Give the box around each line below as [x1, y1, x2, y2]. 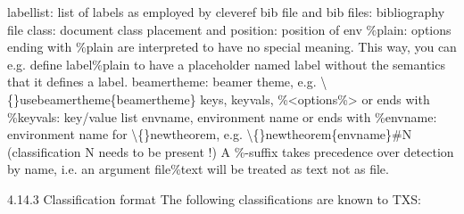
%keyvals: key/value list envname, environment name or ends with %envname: [7, 107, 437, 126]
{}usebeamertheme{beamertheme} [7, 89, 196, 108]
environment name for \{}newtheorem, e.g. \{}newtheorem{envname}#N [7, 125, 412, 144]
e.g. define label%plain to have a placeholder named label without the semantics [7, 54, 445, 73]
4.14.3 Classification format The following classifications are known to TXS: [7, 189, 422, 208]
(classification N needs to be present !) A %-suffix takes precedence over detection [7, 142, 454, 160]
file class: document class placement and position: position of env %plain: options [7, 20, 452, 38]
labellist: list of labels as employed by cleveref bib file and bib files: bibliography [7, 3, 445, 21]
